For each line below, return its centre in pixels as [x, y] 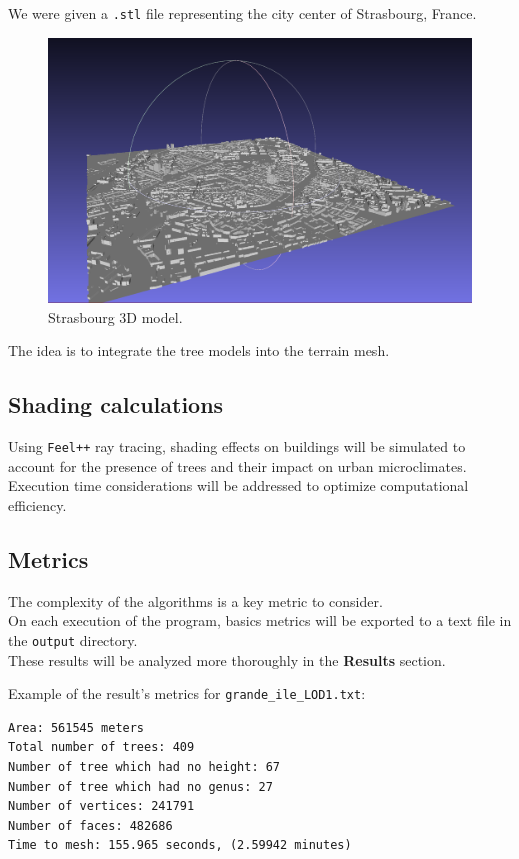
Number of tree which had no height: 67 [144, 766]
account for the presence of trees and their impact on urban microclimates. [237, 465]
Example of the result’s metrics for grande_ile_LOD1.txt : [187, 693]
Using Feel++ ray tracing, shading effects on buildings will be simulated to [237, 446]
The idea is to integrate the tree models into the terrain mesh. [199, 350]
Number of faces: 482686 [90, 825]
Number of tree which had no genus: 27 [140, 786]
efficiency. [37, 504]
